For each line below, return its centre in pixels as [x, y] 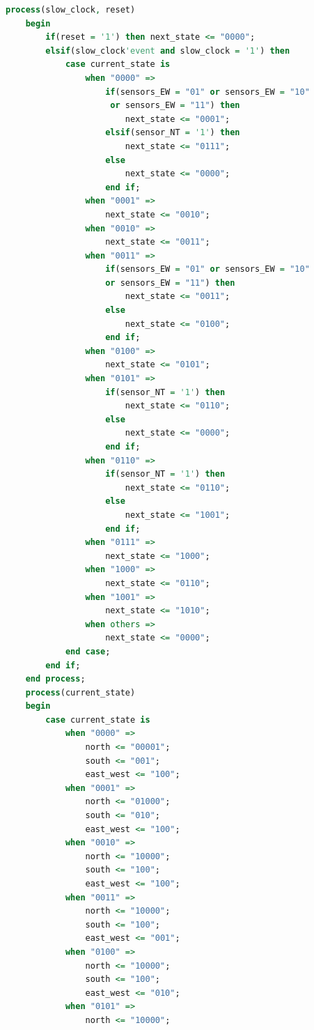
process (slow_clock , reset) [71, 10]
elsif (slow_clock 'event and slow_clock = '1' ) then [168, 51]
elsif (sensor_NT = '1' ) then [173, 133]
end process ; [55, 679]
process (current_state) [80, 692]
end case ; [88, 651]
